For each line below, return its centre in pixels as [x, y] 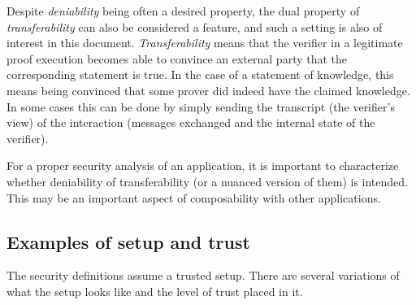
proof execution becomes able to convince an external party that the [177, 58]
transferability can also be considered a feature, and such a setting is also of [195, 26]
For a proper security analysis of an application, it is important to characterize [203, 166]
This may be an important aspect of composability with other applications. [194, 197]
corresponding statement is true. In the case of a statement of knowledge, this [200, 74]
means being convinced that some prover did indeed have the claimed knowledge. [208, 90]
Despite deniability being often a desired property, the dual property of [183, 11]
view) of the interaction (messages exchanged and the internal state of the [191, 122]
